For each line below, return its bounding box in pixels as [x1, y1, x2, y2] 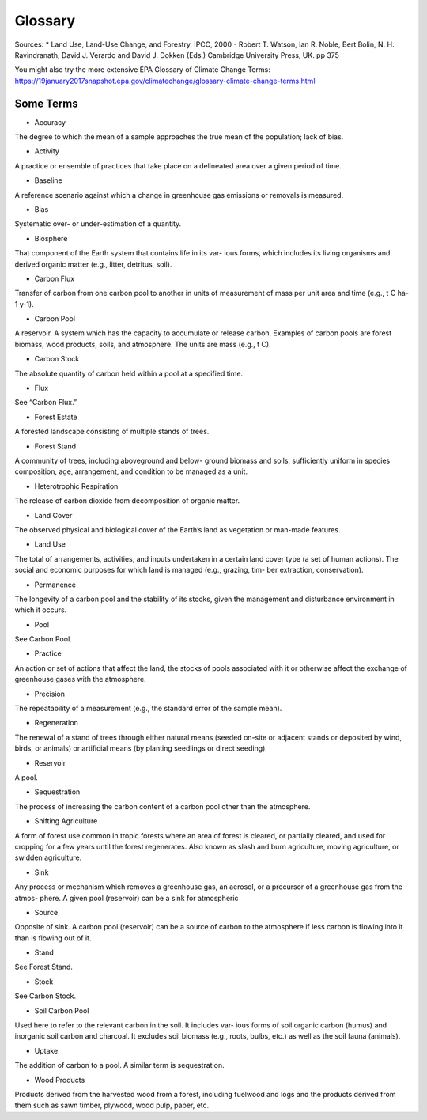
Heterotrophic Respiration [34, 481, 119, 490]
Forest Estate [34, 412, 78, 422]
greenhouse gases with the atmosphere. [14, 675, 146, 684]
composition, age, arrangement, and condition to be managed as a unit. [14, 467, 248, 476]
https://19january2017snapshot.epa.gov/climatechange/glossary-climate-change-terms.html [14, 76, 316, 85]
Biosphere [34, 233, 68, 243]
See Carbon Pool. [14, 634, 73, 644]
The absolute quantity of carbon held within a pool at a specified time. [14, 369, 244, 378]
